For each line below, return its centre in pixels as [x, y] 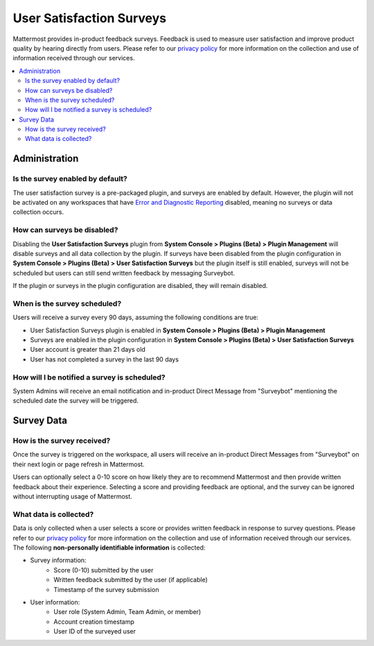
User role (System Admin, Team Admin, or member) [127, 612]
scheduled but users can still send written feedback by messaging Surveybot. [124, 273]
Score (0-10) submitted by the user [104, 570]
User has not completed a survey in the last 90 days [105, 359]
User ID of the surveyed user [95, 631]
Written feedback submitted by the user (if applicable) [131, 580]
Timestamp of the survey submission [106, 589]
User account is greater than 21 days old [88, 350]
